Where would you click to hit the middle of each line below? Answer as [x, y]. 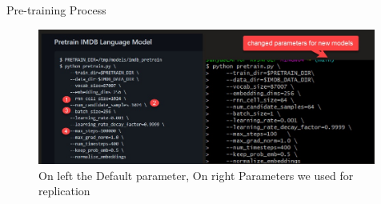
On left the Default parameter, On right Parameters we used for [196, 175]
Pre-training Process [56, 10]
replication [64, 191]
